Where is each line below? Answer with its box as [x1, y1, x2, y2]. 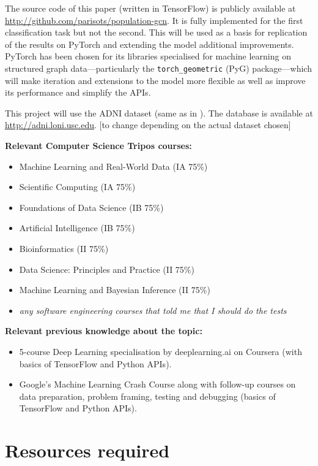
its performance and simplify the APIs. [5, 86, 151, 99]
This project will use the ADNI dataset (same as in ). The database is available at [5, 106, 313, 119]
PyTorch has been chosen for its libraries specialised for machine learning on [5, 50, 291, 63]
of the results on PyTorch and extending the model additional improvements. [5, 37, 294, 50]
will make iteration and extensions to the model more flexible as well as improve [5, 74, 306, 86]
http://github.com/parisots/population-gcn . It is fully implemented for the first [5, 13, 303, 26]
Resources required [5, 438, 170, 463]
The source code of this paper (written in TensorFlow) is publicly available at [5, 2, 296, 14]
